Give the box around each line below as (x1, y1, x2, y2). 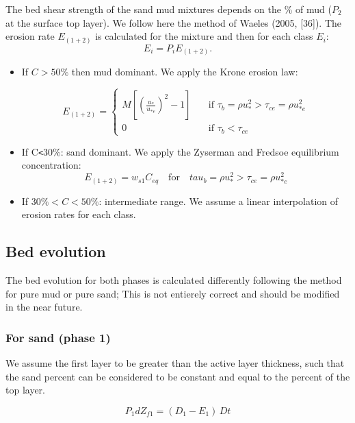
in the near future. (5, 300, 83, 314)
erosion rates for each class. (21, 207, 136, 221)
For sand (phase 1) (5, 328, 111, 346)
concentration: (21, 158, 81, 172)
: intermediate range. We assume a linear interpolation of (98, 193, 339, 208)
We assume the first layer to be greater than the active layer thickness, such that (5, 356, 345, 370)
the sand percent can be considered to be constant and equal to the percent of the (5, 369, 350, 383)
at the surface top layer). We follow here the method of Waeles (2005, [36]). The (5, 15, 342, 29)
